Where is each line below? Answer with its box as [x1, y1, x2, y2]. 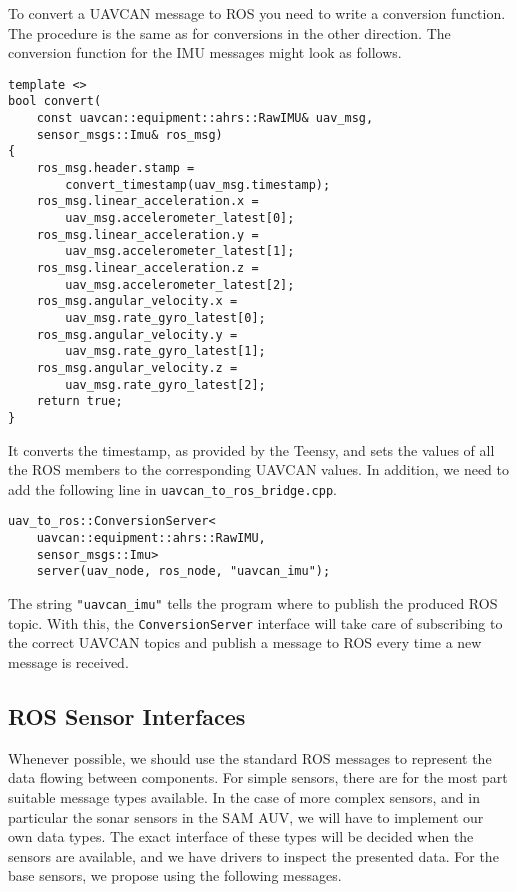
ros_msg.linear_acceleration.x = [36, 194, 259, 209]
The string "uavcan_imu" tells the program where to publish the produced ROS [8, 593, 498, 614]
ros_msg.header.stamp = [36, 161, 195, 176]
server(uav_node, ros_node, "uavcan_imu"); [36, 564, 331, 579]
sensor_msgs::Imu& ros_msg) [36, 127, 223, 142]
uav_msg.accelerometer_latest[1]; [65, 244, 295, 259]
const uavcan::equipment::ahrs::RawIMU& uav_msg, [36, 111, 374, 126]
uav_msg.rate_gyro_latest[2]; [65, 377, 266, 392]
